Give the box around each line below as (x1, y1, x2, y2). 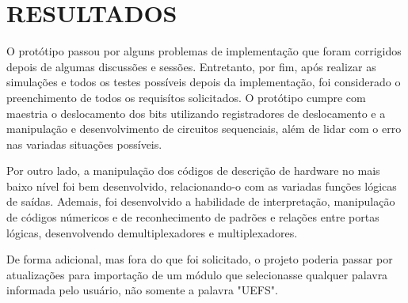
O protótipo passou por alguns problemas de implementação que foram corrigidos (6, 43, 402, 59)
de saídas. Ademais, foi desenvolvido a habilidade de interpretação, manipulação (6, 193, 395, 210)
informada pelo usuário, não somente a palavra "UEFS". (6, 282, 278, 298)
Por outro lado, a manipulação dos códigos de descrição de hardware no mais (6, 162, 380, 179)
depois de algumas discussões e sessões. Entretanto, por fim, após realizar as (6, 58, 376, 74)
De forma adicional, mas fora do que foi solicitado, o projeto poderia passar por (6, 251, 393, 267)
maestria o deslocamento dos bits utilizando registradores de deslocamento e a (6, 104, 386, 121)
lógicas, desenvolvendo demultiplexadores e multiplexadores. (6, 224, 298, 241)
